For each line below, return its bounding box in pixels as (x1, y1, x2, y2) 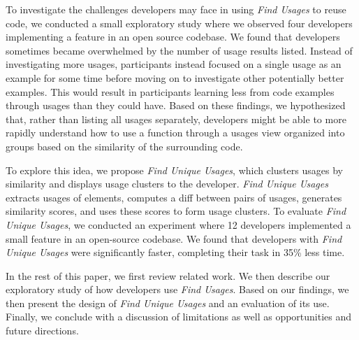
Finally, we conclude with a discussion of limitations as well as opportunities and (6, 309, 352, 324)
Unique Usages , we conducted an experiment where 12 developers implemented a (6, 217, 351, 232)
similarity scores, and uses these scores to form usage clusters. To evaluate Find (6, 204, 346, 218)
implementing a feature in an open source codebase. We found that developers (6, 29, 340, 44)
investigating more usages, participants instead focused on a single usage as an (6, 57, 342, 71)
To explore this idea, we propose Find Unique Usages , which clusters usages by (6, 162, 343, 177)
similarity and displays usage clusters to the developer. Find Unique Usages (6, 176, 328, 191)
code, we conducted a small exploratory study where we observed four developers (6, 15, 353, 30)
